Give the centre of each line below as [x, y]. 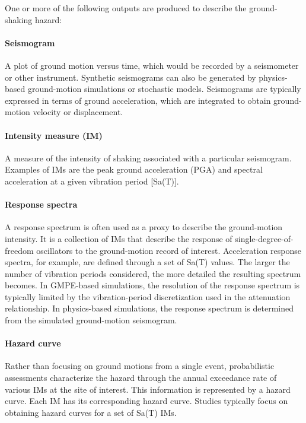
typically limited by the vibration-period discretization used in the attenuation [148, 296]
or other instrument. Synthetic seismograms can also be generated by [130, 77]
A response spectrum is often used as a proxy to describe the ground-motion [144, 227]
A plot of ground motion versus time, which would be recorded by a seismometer [152, 65]
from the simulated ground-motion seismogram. [91, 320]
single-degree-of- [264, 238]
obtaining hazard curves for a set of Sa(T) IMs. [91, 412]
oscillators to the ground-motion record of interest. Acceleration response [169, 250]
